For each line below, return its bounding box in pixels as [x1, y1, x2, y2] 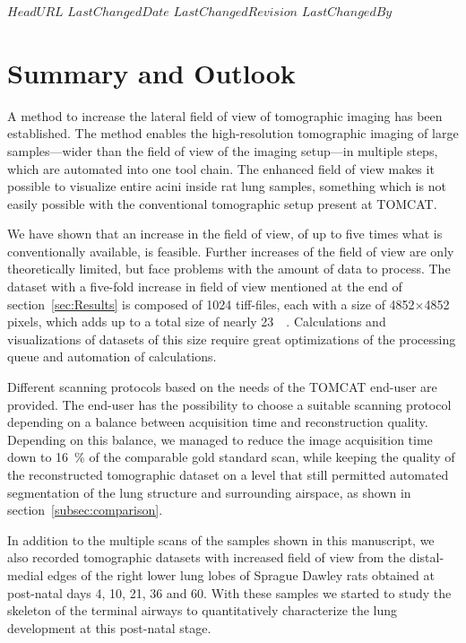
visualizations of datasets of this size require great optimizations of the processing [7, 329, 456, 348]
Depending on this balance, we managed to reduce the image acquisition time [7, 430, 433, 448]
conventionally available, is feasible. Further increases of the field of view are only [7, 241, 454, 260]
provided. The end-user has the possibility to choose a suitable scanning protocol [7, 395, 452, 413]
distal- [409, 548, 444, 567]
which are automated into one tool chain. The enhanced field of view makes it [7, 159, 435, 178]
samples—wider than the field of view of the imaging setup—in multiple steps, [7, 141, 438, 160]
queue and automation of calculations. [7, 347, 217, 366]
